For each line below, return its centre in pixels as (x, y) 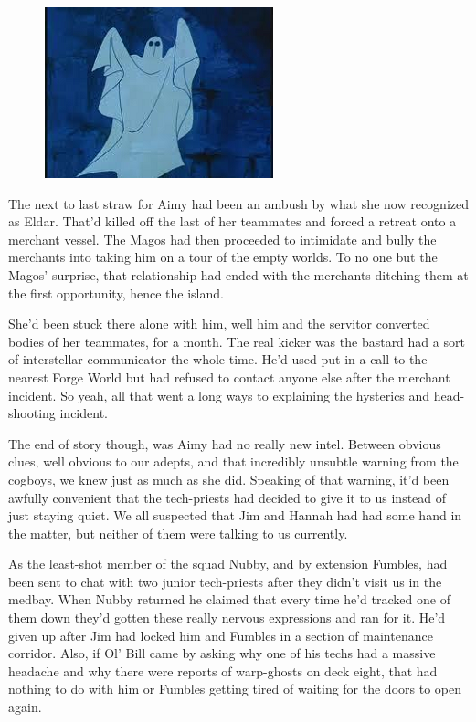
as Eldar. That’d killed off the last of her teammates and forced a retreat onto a (233, 221)
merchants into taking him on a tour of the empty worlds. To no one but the (223, 257)
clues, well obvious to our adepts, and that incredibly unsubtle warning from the (233, 461)
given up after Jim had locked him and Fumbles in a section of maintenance (221, 635)
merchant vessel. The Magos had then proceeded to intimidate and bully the (222, 239)
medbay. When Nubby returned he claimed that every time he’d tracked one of (229, 599)
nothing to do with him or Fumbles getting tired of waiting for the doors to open (235, 689)
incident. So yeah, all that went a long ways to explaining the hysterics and (219, 395)
